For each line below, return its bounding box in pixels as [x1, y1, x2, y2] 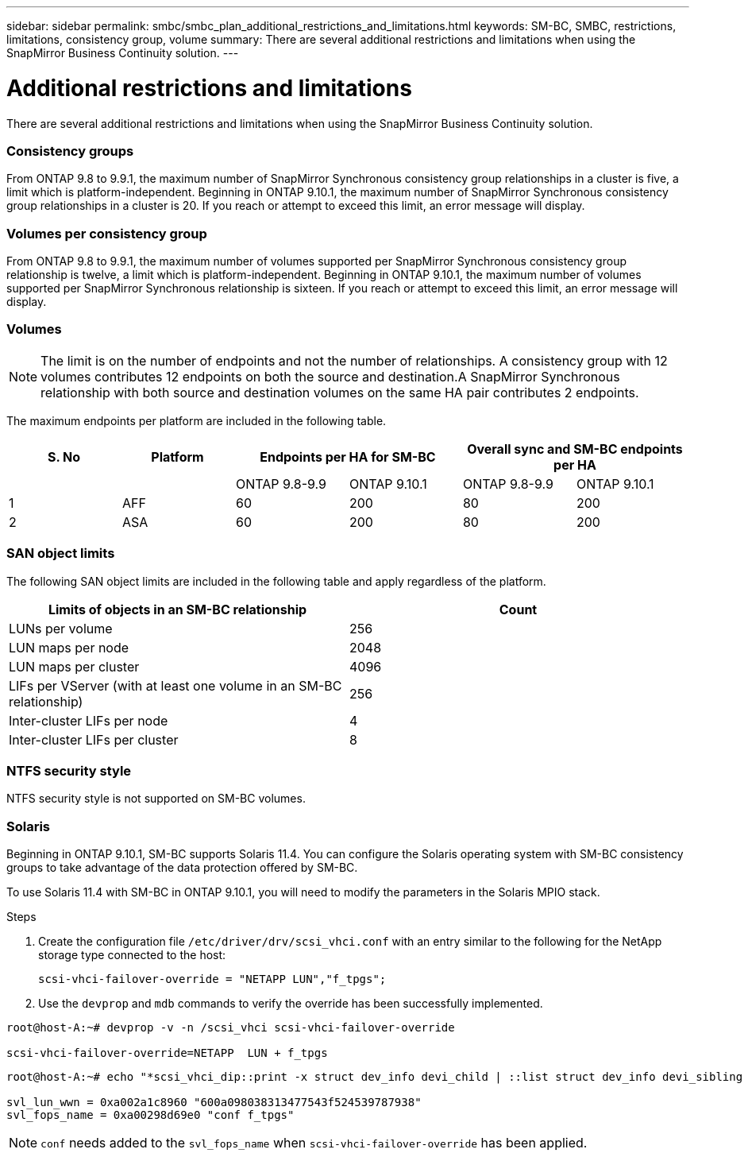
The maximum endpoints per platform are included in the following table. [6, 413, 387, 428]
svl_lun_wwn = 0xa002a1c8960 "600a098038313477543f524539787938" [6, 1096, 422, 1109]
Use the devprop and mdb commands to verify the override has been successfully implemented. [38, 996, 543, 1010]
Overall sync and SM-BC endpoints [467, 440, 683, 457]
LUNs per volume [9, 620, 113, 637]
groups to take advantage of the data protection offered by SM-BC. [6, 861, 358, 874]
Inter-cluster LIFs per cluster [9, 731, 179, 748]
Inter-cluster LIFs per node [9, 712, 168, 729]
